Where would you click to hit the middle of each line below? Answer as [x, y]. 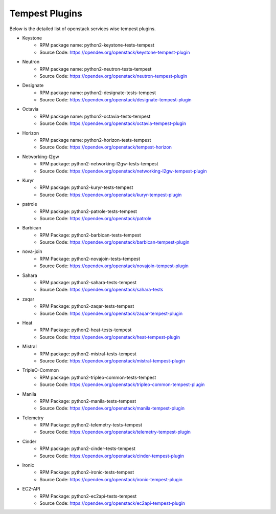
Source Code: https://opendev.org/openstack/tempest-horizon [106, 147]
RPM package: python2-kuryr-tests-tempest [86, 187]
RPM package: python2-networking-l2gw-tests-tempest [99, 164]
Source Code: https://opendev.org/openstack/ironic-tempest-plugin [111, 479]
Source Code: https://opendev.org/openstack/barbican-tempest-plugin [114, 242]
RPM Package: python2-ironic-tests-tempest [87, 472]
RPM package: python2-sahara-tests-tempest [88, 283]
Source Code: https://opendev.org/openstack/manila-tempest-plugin [112, 408]
